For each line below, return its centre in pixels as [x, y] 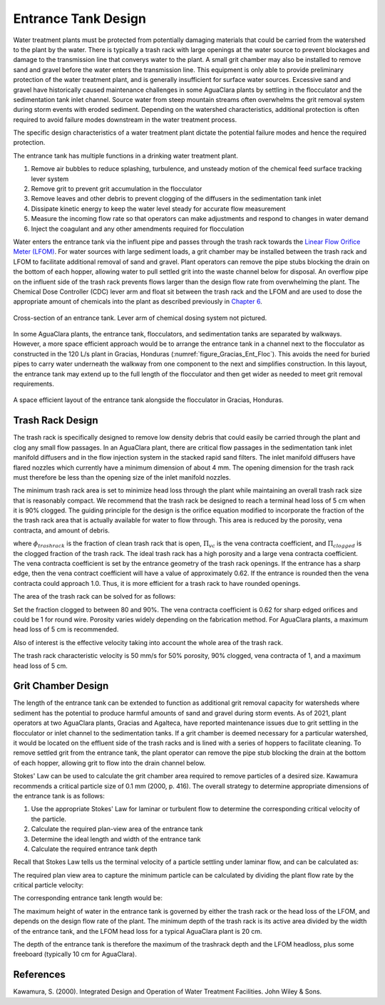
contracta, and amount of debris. [62, 530]
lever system [50, 179]
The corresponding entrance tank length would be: [88, 898]
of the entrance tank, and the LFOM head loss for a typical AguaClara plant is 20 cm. [138, 931]
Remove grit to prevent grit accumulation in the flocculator [117, 189]
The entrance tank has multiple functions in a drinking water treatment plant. [125, 155]
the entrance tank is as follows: [59, 795]
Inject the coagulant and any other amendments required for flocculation [138, 229]
